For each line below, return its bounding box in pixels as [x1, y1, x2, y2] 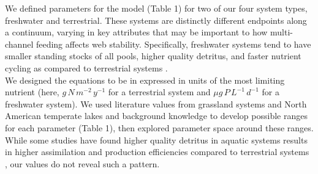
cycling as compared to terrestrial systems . [5, 61, 168, 74]
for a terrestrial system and [108, 85, 211, 98]
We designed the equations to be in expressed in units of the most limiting [5, 73, 285, 86]
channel [5, 37, 34, 50]
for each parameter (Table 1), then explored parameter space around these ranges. [5, 121, 314, 134]
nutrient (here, [5, 85, 59, 98]
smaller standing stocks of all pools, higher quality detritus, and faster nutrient [5, 49, 301, 62]
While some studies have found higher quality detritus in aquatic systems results [5, 133, 308, 146]
